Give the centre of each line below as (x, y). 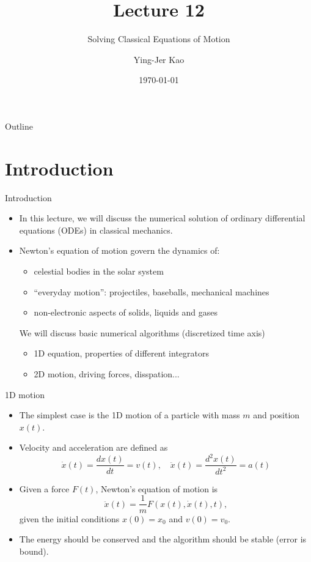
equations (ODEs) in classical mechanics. (96, 230)
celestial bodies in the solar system (99, 271)
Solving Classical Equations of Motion (159, 39)
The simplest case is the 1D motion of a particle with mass (130, 415)
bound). (34, 551)
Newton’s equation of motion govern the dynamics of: (119, 250)
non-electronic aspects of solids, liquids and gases (126, 312)
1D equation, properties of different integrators (121, 353)
